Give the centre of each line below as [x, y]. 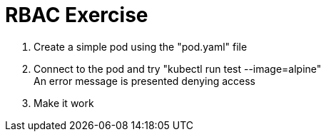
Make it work [64, 103]
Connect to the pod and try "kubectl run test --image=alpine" [178, 68]
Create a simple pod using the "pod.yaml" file [141, 46]
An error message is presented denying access [144, 81]
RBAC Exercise [77, 15]
